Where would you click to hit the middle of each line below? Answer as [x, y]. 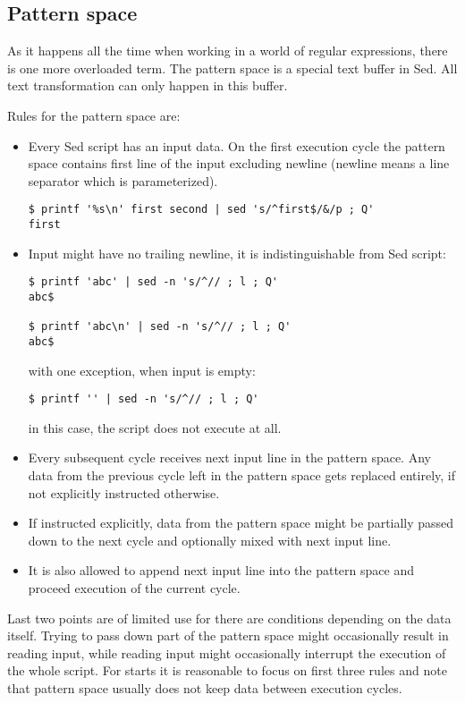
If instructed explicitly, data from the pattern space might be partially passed [241, 523]
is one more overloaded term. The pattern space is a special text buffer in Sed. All [232, 68]
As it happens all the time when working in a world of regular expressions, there [228, 51]
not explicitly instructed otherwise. [124, 492]
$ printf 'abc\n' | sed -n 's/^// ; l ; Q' [160, 327]
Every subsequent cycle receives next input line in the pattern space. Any [229, 457]
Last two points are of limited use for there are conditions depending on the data [229, 618]
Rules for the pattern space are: [94, 115]
